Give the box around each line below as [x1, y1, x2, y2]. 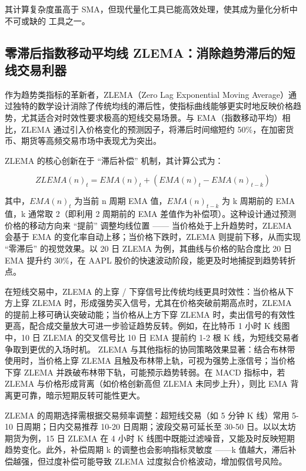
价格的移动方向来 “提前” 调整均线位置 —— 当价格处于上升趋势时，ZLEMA [5, 219, 292, 231]
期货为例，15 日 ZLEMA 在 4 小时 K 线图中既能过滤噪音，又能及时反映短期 [5, 432, 295, 444]
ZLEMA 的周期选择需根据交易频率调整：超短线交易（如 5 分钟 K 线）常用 [5, 409, 290, 421]
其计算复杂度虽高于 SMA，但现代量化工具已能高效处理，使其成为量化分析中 [5, 3, 298, 15]
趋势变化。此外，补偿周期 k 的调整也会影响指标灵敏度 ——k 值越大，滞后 [5, 443, 288, 456]
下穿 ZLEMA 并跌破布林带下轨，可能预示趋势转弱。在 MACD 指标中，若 [5, 365, 285, 378]
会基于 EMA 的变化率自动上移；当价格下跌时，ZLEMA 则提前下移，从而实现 [5, 230, 301, 243]
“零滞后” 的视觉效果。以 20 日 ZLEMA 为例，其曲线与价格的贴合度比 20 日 [5, 242, 292, 254]
